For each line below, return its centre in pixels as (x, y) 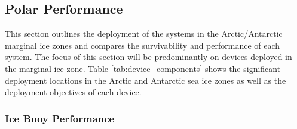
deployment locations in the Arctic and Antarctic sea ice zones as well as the (146, 80)
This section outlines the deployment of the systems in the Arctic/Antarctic (144, 34)
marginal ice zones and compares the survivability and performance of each (143, 45)
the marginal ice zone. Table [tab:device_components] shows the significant (143, 68)
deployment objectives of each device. (73, 92)
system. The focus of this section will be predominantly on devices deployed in (148, 57)
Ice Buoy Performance (60, 118)
